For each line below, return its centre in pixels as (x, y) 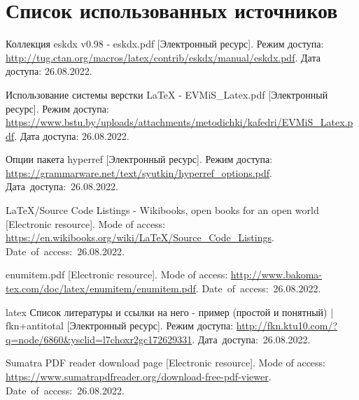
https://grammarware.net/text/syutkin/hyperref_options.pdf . (139, 172)
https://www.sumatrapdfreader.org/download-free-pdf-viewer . (139, 376)
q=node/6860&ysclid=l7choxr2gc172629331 (99, 339)
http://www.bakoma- (276, 274)
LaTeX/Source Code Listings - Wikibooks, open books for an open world (162, 210)
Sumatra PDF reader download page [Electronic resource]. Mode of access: (166, 363)
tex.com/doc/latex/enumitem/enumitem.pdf (101, 288)
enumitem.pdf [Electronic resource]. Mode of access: (117, 274)
